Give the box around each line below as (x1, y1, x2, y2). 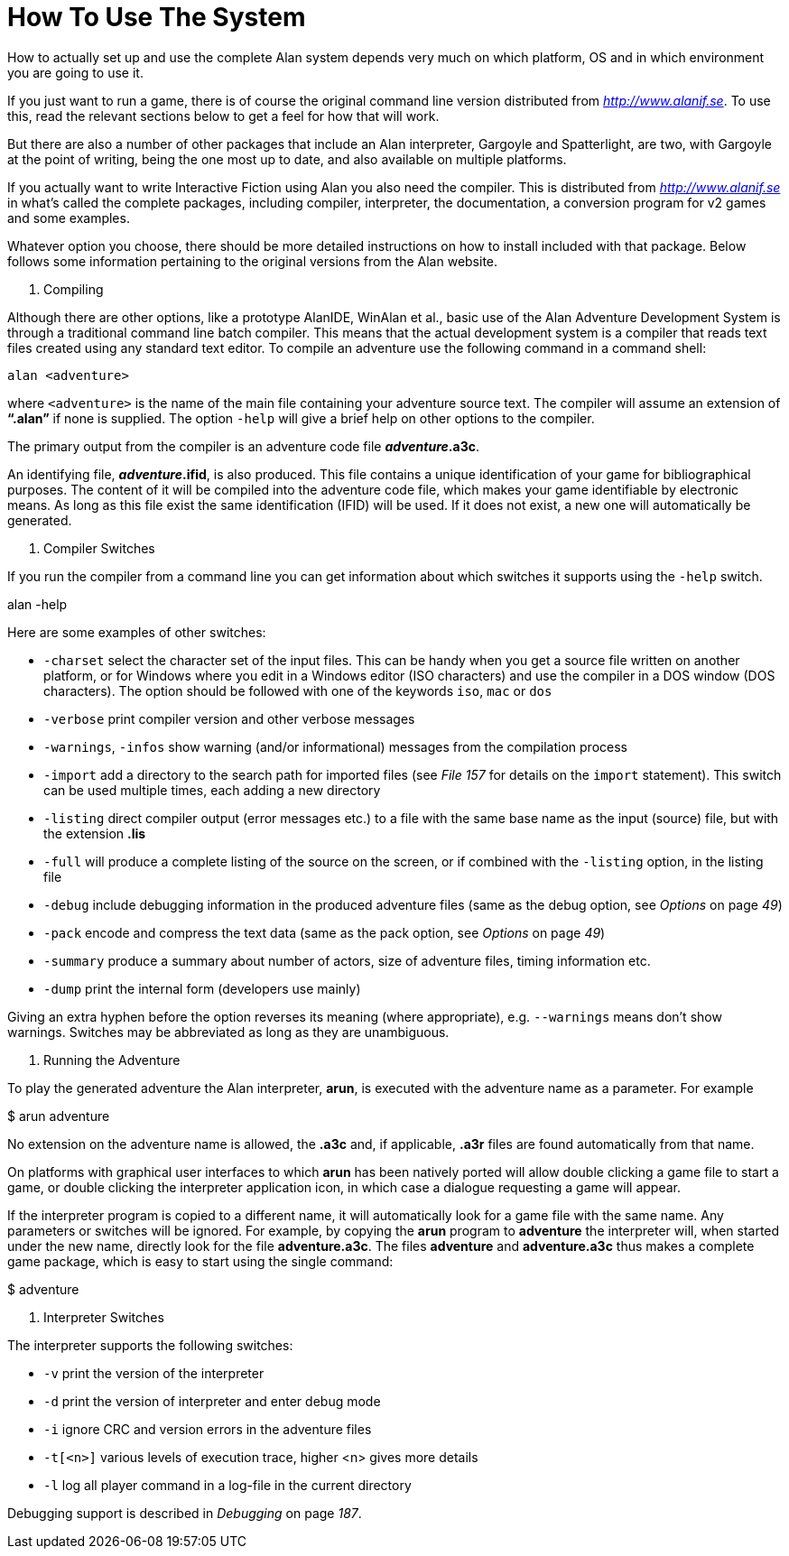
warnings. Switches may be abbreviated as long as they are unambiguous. (7, 1023, 450, 1040)
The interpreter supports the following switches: (7, 1337, 293, 1353)
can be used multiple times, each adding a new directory (43, 782, 381, 798)
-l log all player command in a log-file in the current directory (43, 1477, 412, 1493)
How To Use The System (7, 2, 306, 32)
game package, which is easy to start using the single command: (7, 1253, 394, 1269)
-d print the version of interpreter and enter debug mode (43, 1393, 381, 1409)
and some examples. (7, 209, 130, 226)
